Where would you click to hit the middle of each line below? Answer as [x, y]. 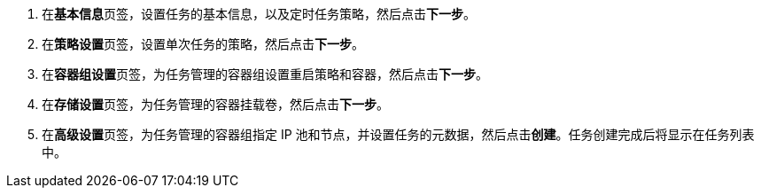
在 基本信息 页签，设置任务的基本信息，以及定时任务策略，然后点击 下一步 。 [259, 14]
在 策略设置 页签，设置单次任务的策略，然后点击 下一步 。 [203, 44]
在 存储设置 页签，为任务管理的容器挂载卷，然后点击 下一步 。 [215, 104]
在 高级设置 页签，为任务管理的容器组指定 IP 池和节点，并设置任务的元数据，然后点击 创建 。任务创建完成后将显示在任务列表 [398, 134]
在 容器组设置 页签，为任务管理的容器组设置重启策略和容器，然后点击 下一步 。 [265, 74]
